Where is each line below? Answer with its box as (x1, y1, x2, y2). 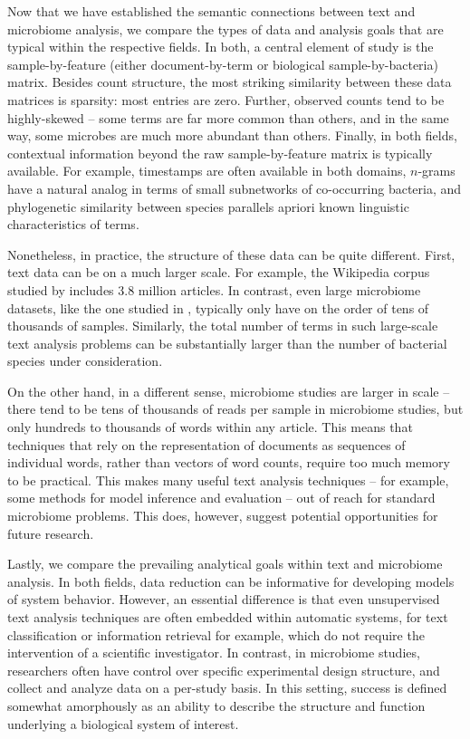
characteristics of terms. (7, 215, 139, 234)
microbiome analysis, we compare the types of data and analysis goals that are (7, 19, 444, 38)
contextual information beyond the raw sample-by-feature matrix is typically (7, 143, 433, 162)
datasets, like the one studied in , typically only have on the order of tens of (7, 298, 429, 317)
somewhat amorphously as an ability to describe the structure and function (7, 696, 426, 715)
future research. (7, 523, 94, 542)
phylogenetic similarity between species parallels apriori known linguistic (7, 197, 409, 216)
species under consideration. (7, 351, 163, 370)
